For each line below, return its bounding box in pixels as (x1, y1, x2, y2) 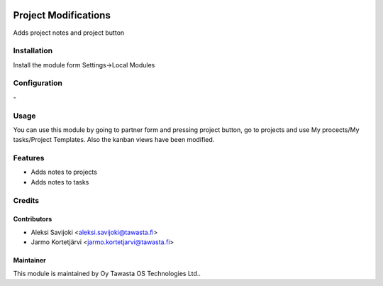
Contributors (13, 215, 52, 224)
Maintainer (13, 256, 46, 265)
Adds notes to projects (30, 167, 97, 177)
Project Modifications (13, 9, 111, 21)
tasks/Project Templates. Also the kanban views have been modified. (13, 136, 215, 144)
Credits (13, 195, 39, 205)
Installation (13, 46, 53, 56)
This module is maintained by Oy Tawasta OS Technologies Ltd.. (13, 269, 201, 277)
